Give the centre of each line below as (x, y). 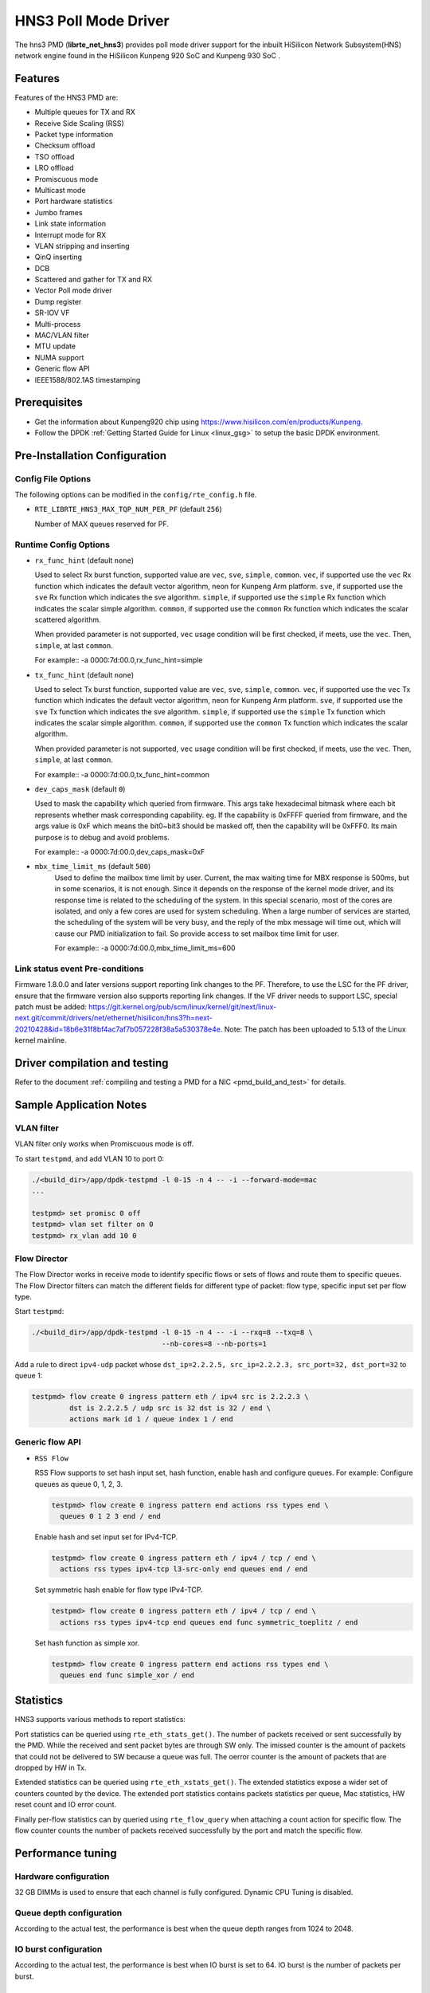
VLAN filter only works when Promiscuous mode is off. (104, 1144)
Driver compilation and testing (92, 1063)
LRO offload (55, 168)
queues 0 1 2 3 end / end (110, 1516)
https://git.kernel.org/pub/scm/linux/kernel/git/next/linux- (183, 1007)
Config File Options (53, 478)
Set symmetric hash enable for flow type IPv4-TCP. (119, 1590)
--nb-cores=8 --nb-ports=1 (214, 1344)
